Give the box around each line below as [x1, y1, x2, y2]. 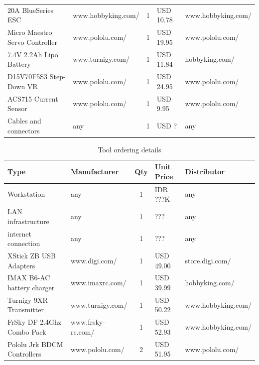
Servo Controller [7, 36, 58, 47]
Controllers [7, 349, 41, 359]
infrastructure [7, 216, 49, 226]
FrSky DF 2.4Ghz [7, 317, 62, 327]
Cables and [7, 115, 41, 125]
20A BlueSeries [7, 4, 54, 15]
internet [7, 228, 31, 239]
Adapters [7, 260, 35, 270]
